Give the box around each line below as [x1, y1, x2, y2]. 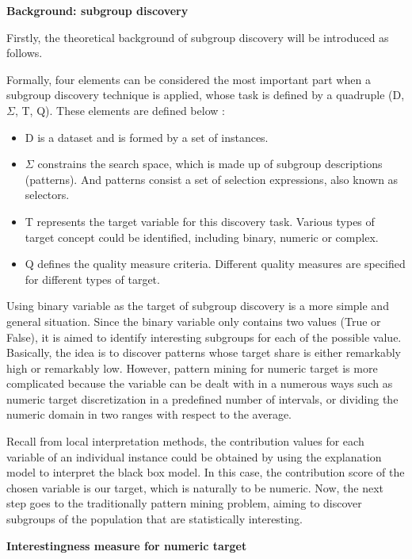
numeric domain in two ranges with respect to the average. [6, 406, 292, 423]
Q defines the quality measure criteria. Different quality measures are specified [25, 255, 406, 272]
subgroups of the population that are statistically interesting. [6, 511, 303, 527]
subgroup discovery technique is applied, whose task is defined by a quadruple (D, [6, 86, 405, 103]
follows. [6, 44, 43, 61]
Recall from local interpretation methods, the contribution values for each [6, 433, 364, 450]
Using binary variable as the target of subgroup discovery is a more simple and [6, 297, 389, 314]
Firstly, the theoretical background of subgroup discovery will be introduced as [6, 29, 389, 45]
